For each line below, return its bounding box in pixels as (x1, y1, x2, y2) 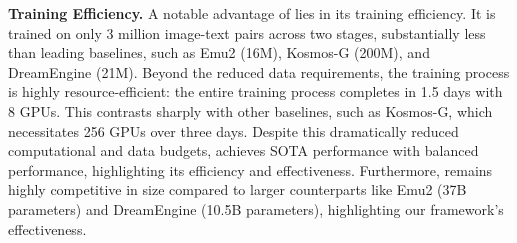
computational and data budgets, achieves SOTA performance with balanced (8, 140, 479, 161)
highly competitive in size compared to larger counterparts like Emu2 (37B (8, 179, 467, 200)
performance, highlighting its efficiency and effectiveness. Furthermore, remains (8, 159, 493, 180)
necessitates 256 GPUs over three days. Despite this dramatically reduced (8, 120, 459, 141)
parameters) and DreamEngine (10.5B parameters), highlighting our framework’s (8, 198, 504, 219)
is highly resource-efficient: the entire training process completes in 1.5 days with (8, 81, 503, 102)
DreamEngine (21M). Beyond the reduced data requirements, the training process (8, 61, 510, 82)
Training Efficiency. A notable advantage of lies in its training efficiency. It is (8, 3, 496, 23)
